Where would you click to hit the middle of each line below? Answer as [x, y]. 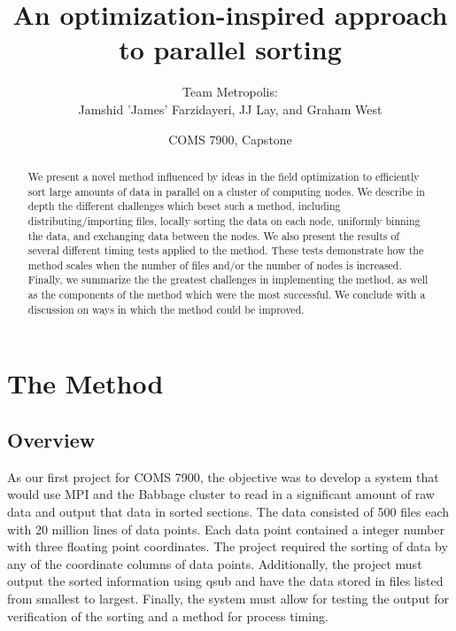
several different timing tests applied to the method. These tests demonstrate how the [226, 250]
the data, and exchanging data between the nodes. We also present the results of [213, 235]
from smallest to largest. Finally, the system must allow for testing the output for [228, 598]
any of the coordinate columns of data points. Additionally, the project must [215, 563]
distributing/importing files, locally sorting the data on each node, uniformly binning [224, 220]
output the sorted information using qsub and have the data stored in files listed [225, 581]
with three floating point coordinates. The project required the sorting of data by [228, 546]
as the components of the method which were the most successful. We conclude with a [227, 295]
